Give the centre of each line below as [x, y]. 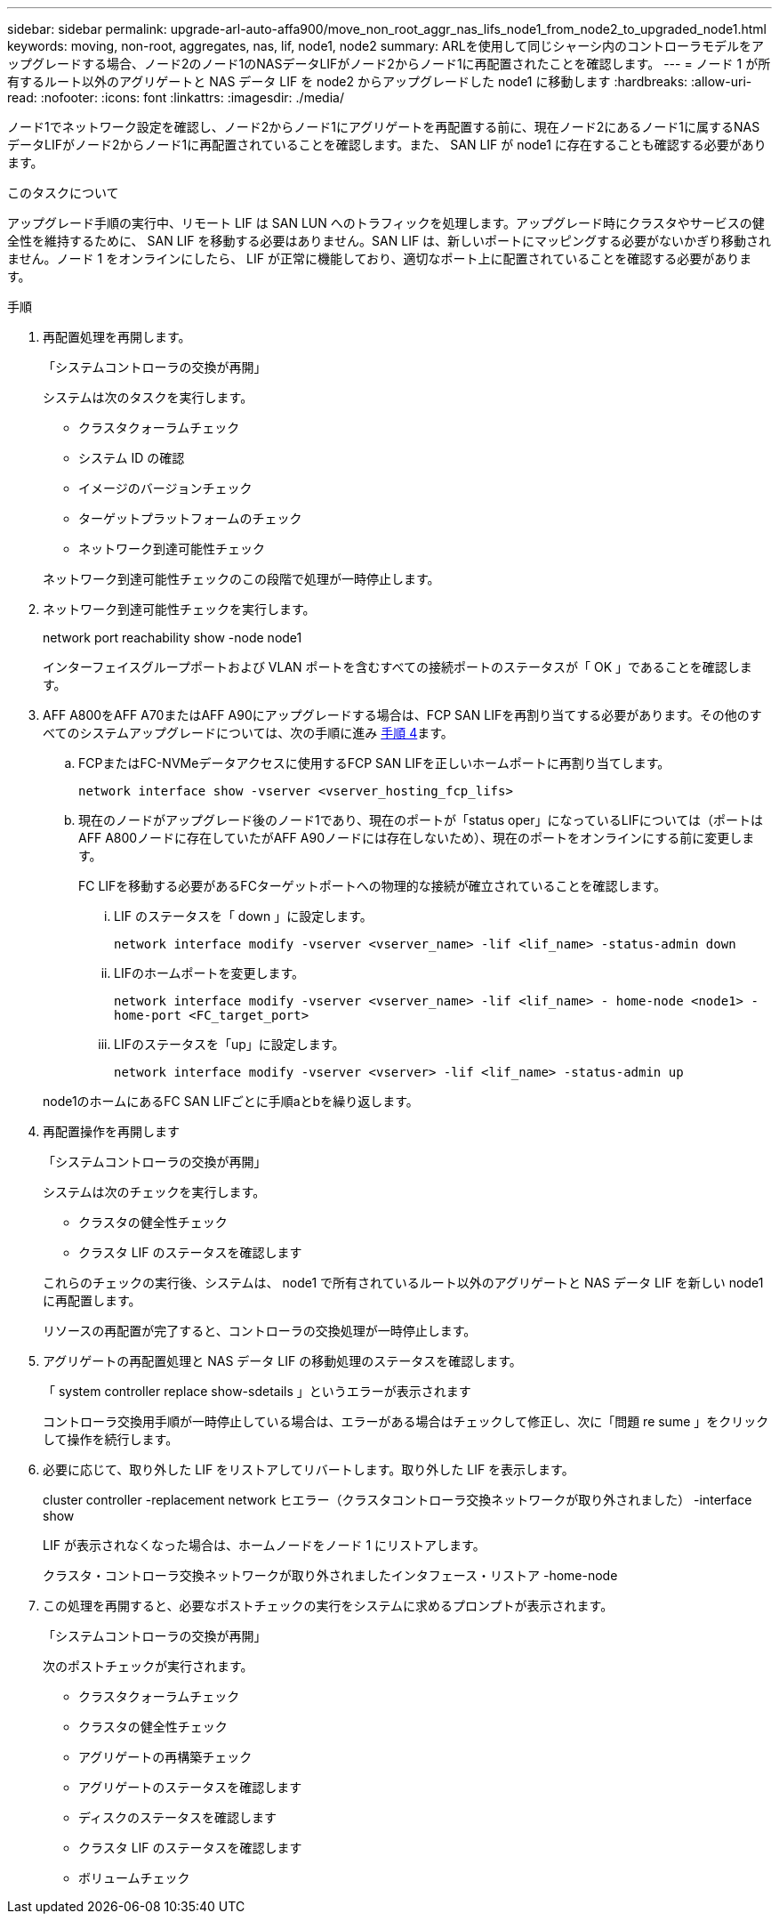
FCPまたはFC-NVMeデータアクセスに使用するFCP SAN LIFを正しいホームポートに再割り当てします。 [374, 763]
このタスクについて [63, 193]
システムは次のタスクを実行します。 [148, 397]
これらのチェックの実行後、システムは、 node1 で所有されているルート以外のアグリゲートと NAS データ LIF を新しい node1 [403, 1283]
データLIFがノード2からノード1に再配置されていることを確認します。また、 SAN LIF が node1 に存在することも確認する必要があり [387, 145]
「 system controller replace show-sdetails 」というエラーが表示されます [257, 1391]
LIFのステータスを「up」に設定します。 [229, 1044]
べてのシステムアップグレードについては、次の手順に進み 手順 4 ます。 [248, 733]
